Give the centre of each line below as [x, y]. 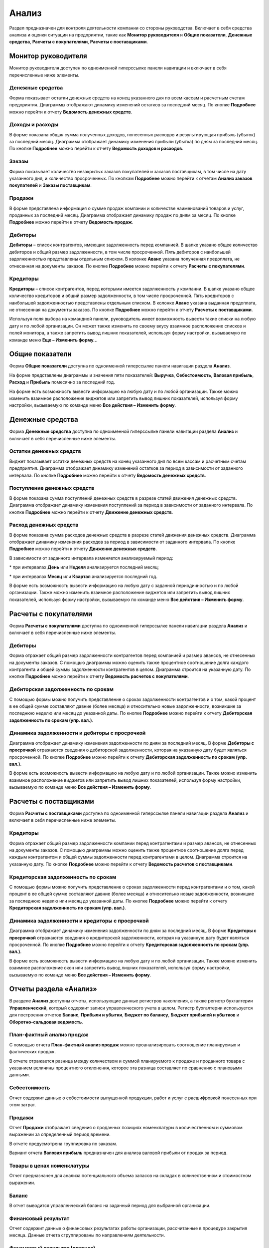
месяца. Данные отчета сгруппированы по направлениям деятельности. [87, 1235]
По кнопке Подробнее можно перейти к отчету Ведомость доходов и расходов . [96, 149]
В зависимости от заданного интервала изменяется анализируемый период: [91, 558]
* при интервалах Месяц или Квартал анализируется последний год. [83, 576]
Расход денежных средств [44, 525]
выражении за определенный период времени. [60, 1134]
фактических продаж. [32, 1052]
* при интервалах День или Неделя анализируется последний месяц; [84, 567]
